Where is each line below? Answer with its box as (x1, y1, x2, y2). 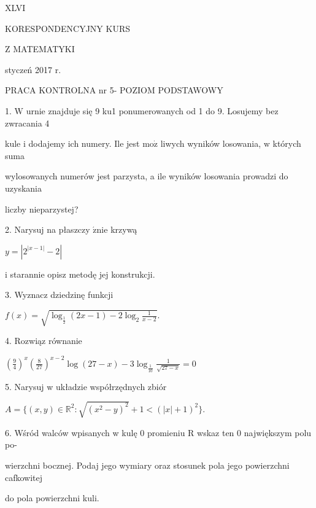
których (272, 137, 301, 150)
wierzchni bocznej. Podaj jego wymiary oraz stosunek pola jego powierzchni (5, 459, 290, 472)
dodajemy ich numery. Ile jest (28, 137, 140, 150)
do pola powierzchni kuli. (5, 491, 99, 504)
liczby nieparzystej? (5, 202, 79, 215)
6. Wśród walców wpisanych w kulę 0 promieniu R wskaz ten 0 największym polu (5, 426, 312, 439)
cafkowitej (5, 471, 43, 483)
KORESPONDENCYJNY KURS (5, 21, 131, 34)
